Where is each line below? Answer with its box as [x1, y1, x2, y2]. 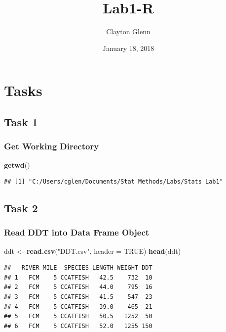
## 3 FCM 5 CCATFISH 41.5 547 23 [4, 293, 152, 301]
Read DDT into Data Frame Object [4, 226, 150, 238]
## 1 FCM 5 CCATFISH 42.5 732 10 [4, 274, 152, 281]
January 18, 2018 [102, 43, 154, 53]
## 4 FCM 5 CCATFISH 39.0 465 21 [4, 303, 152, 310]
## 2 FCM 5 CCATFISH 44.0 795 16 [4, 284, 152, 291]
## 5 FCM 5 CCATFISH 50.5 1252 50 [4, 313, 152, 320]
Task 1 [4, 114, 38, 129]
